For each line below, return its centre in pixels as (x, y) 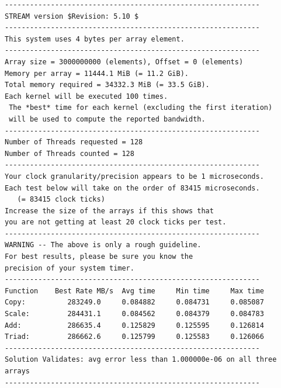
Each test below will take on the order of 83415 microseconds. (132, 188)
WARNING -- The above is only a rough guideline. (103, 245)
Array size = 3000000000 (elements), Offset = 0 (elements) (124, 62)
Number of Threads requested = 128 (74, 142)
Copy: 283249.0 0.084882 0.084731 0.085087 (134, 302)
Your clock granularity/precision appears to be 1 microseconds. (134, 176)
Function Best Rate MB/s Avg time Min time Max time (134, 291)
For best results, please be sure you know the (99, 257)
